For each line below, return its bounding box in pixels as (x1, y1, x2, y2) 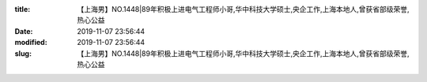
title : (14, 5, 31, 13)
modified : (14, 38, 47, 47)
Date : (14, 26, 33, 35)
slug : (14, 48, 32, 58)
